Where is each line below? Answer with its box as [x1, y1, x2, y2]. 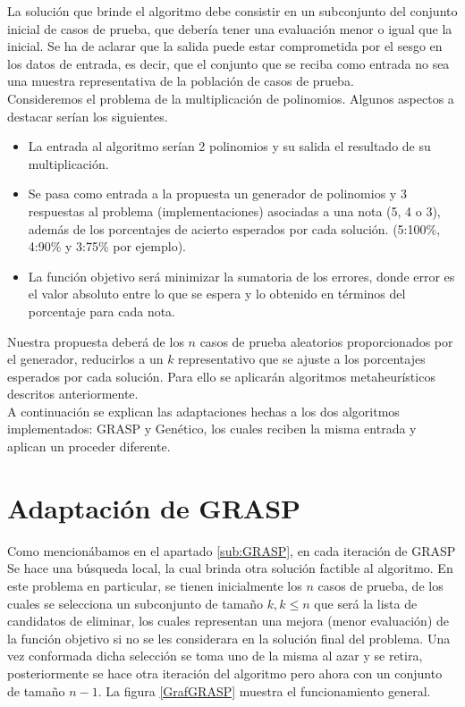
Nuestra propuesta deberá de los [7, 332, 184, 350]
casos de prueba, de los [317, 576, 444, 594]
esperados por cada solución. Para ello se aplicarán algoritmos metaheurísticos [7, 366, 435, 385]
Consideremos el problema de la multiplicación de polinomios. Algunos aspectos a [7, 88, 454, 107]
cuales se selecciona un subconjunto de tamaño [7, 593, 264, 612]
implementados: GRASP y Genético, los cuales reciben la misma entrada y [7, 419, 417, 438]
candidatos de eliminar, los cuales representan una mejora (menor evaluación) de [7, 611, 449, 630]
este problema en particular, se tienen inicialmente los [7, 576, 302, 594]
